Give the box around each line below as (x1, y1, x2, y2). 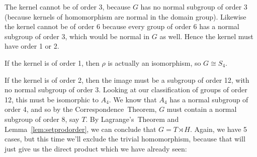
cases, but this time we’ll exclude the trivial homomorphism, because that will (5, 133, 245, 144)
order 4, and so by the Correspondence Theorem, (5, 104, 157, 114)
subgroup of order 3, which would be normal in (5, 31, 150, 41)
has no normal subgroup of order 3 (140, 2, 247, 12)
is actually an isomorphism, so (108, 57, 201, 68)
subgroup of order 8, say (5, 113, 79, 124)
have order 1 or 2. (5, 41, 59, 51)
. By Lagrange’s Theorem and (85, 113, 179, 124)
